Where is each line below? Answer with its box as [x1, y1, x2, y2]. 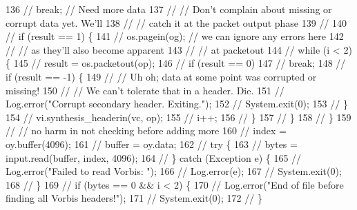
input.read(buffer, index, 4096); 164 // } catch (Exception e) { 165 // [6, 150, 302, 165]
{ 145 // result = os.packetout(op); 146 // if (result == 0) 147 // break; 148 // [6, 56, 346, 70]
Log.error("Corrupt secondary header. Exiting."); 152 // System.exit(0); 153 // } [6, 96, 348, 111]
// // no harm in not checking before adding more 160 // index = [6, 123, 287, 138]
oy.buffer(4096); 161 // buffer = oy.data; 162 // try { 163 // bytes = [6, 136, 298, 151]
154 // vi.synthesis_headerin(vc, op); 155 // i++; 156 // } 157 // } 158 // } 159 [6, 109, 351, 124]
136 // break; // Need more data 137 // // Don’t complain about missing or [6, 2, 332, 16]
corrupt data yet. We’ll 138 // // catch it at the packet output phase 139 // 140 [6, 15, 347, 30]
